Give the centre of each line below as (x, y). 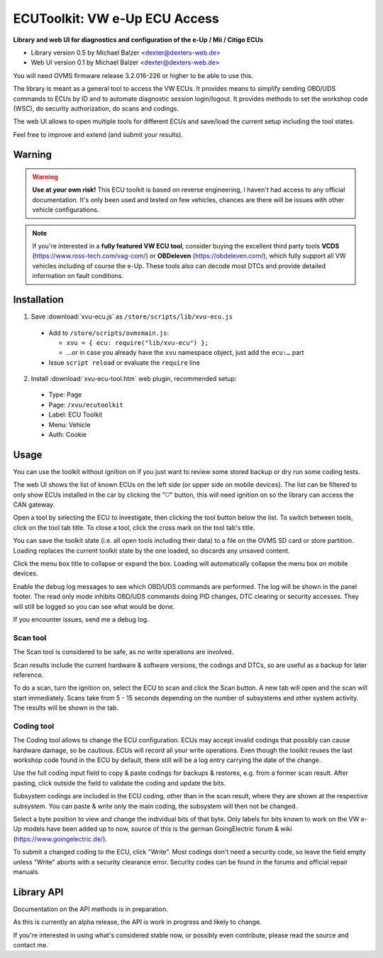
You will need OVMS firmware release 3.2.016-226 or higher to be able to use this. (133, 75)
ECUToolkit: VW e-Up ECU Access (116, 18)
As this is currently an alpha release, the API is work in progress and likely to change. (137, 922)
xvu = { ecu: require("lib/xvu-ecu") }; (138, 343)
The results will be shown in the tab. (66, 708)
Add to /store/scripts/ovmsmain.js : (109, 333)
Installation (38, 300)
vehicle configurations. (66, 210)
